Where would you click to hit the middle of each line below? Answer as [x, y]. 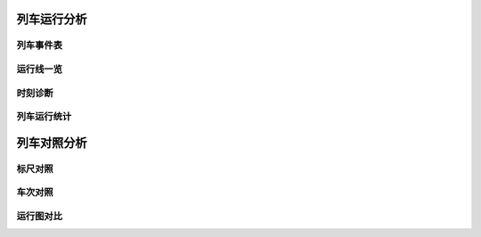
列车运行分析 [52, 19]
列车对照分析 [52, 143]
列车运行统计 [44, 117]
